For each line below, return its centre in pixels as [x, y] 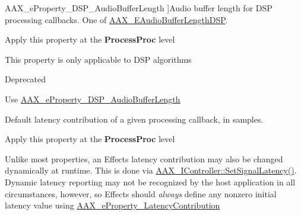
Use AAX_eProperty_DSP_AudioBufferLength [93, 99]
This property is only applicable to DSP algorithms [98, 59]
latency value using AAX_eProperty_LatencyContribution [113, 205]
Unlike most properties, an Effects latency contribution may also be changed [144, 158]
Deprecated [26, 79]
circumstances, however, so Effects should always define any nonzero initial [141, 193]
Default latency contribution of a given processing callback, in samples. [134, 119]
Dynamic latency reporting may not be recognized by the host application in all [150, 182]
